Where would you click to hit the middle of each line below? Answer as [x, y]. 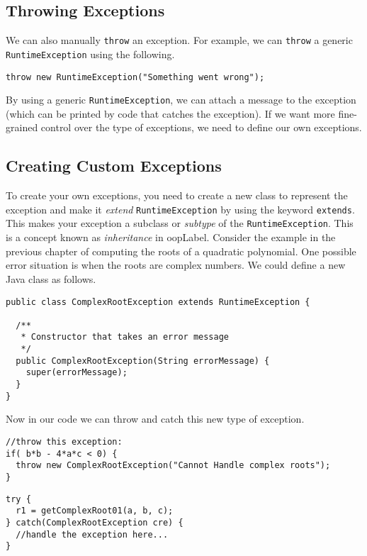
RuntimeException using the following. [90, 54]
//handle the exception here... [92, 534]
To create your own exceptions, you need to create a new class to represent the [177, 195]
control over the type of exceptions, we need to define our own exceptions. [201, 127]
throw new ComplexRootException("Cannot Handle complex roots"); [173, 466]
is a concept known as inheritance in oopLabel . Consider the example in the [171, 237]
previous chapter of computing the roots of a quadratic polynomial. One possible [181, 251]
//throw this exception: [64, 442]
